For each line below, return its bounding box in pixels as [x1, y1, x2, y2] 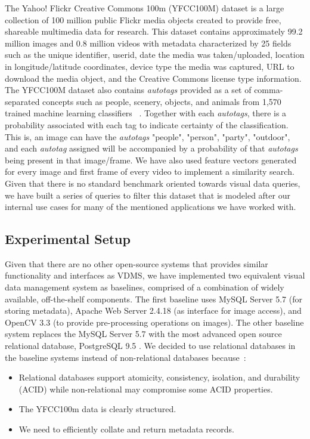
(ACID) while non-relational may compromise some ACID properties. [18, 382, 273, 395]
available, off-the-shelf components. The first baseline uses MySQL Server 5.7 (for [5, 292, 302, 305]
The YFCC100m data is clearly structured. [18, 403, 176, 415]
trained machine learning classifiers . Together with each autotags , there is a [5, 107, 287, 119]
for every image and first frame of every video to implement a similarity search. [5, 165, 294, 178]
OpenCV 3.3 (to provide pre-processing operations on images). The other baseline [5, 316, 304, 328]
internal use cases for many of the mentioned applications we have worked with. [5, 200, 296, 213]
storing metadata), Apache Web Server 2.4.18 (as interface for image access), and [5, 304, 302, 317]
